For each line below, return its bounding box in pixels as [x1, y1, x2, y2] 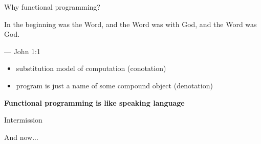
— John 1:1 [4, 45, 40, 56]
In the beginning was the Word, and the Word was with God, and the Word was [4, 18, 257, 29]
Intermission [4, 114, 42, 125]
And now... [4, 131, 38, 142]
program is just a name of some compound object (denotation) [16, 80, 213, 90]
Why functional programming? [4, 2, 100, 12]
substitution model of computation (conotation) [16, 63, 166, 74]
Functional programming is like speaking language [4, 97, 185, 108]
